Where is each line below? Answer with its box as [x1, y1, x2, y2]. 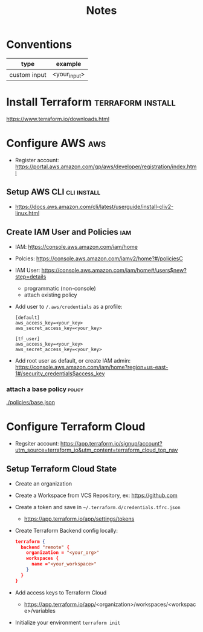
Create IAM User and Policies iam [6, 227, 132, 237]
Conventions [6, 38, 72, 51]
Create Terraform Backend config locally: [14, 527, 118, 534]
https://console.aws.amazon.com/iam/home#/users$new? [41, 266, 187, 274]
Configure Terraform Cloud [6, 420, 146, 433]
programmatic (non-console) [24, 285, 97, 292]
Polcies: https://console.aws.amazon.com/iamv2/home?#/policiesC [14, 255, 183, 262]
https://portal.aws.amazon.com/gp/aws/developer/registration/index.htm [14, 163, 197, 170]
